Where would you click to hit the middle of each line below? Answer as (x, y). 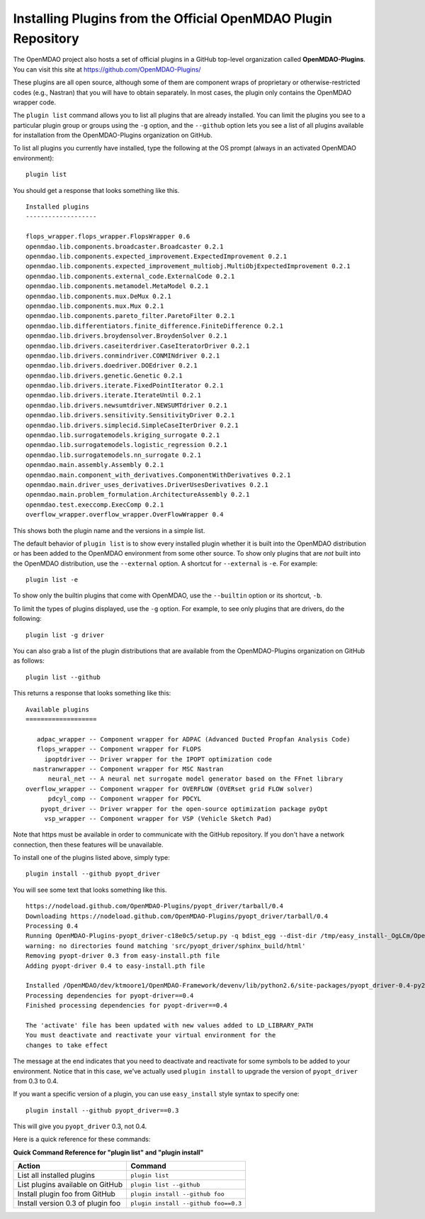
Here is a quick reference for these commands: (82, 1140)
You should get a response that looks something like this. (96, 190)
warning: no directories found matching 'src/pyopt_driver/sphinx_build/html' (166, 946)
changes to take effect (67, 1045)
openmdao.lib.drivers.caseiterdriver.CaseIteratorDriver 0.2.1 (138, 346)
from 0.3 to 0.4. (36, 1081)
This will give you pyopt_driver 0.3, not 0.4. (80, 1126)
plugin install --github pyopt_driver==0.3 (102, 1110)
